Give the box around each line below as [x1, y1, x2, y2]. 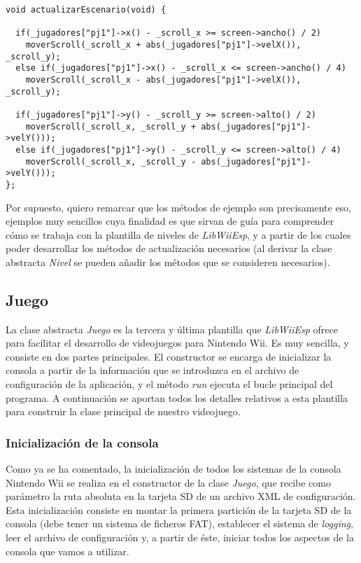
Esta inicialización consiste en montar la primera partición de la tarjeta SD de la [6, 502, 352, 517]
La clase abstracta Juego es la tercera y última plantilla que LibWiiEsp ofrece [6, 321, 338, 336]
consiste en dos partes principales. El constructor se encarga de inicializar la [6, 349, 332, 363]
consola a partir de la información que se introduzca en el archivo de [6, 363, 299, 377]
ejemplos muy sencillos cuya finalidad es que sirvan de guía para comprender [6, 214, 334, 228]
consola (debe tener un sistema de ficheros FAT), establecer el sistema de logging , [6, 516, 353, 531]
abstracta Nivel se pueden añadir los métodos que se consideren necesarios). [6, 254, 330, 269]
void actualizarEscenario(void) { [6, 5, 167, 15]
